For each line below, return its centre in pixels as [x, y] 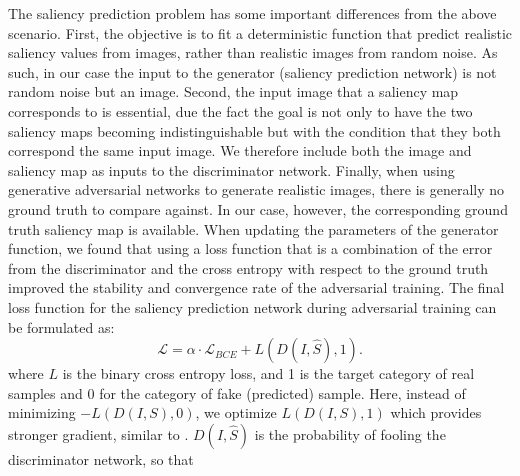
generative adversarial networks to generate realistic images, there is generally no [256, 189]
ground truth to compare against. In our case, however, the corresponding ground [258, 208]
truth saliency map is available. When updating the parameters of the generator [253, 228]
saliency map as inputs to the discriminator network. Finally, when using [231, 169]
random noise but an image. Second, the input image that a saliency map [233, 91]
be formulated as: [61, 326]
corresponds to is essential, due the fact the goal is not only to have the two [240, 110]
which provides [436, 412]
